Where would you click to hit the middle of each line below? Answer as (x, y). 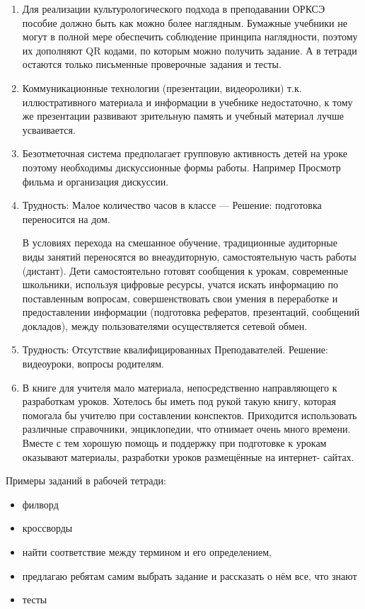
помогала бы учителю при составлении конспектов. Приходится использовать (190, 415)
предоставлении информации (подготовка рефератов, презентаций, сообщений (191, 312)
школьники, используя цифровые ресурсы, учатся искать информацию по (180, 284)
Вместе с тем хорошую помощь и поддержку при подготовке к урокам (174, 443)
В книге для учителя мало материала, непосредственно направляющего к (180, 387)
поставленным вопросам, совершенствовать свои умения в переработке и (180, 298)
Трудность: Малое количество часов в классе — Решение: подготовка (172, 205)
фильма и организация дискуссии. (95, 181)
